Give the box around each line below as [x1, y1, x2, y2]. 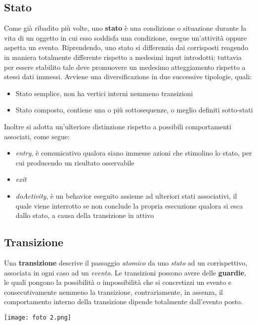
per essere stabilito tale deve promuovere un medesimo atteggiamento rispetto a [4, 61, 246, 72]
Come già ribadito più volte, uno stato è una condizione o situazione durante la [4, 23, 247, 33]
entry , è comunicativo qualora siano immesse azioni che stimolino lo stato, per [15, 148, 252, 158]
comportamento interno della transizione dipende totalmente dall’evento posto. [4, 296, 243, 307]
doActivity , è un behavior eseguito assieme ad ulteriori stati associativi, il [15, 190, 237, 201]
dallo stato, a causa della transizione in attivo [15, 210, 154, 220]
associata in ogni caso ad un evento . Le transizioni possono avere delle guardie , [4, 267, 246, 277]
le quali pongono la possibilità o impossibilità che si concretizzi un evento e [4, 277, 232, 287]
